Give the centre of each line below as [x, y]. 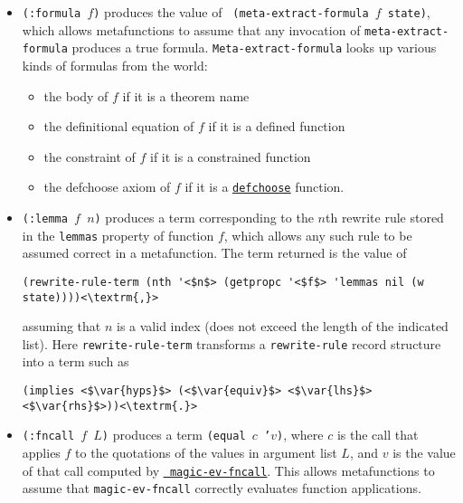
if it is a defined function [277, 126]
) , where [300, 435]
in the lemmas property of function [118, 235]
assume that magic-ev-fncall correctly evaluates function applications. [222, 488]
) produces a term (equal [174, 435]
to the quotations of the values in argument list [206, 453]
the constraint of [90, 156]
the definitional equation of [119, 126]
